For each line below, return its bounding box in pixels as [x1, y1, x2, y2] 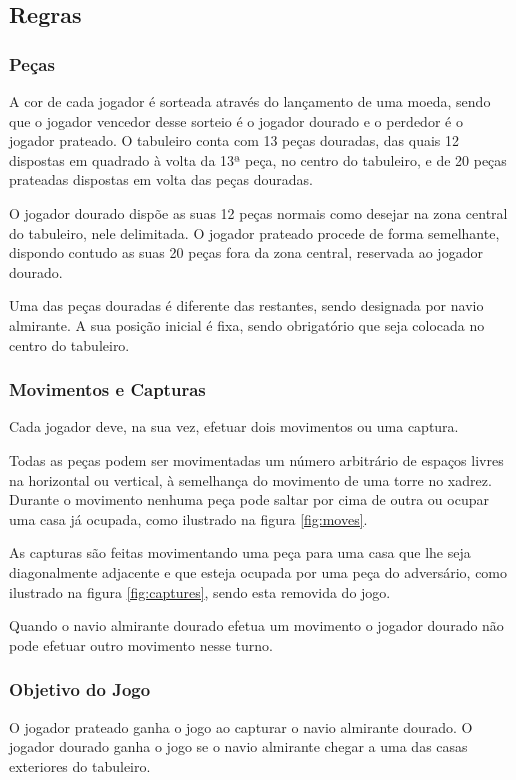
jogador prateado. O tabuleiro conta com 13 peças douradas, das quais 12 [9, 130, 460, 151]
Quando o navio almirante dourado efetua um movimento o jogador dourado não [9, 615, 504, 636]
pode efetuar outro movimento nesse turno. [9, 634, 273, 655]
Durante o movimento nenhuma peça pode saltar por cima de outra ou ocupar [9, 489, 489, 510]
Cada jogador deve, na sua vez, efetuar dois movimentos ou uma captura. [9, 416, 459, 437]
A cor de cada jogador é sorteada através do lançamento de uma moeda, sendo [9, 91, 491, 111]
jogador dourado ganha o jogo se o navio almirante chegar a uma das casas [9, 736, 468, 757]
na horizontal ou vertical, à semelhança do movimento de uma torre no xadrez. [9, 469, 492, 490]
